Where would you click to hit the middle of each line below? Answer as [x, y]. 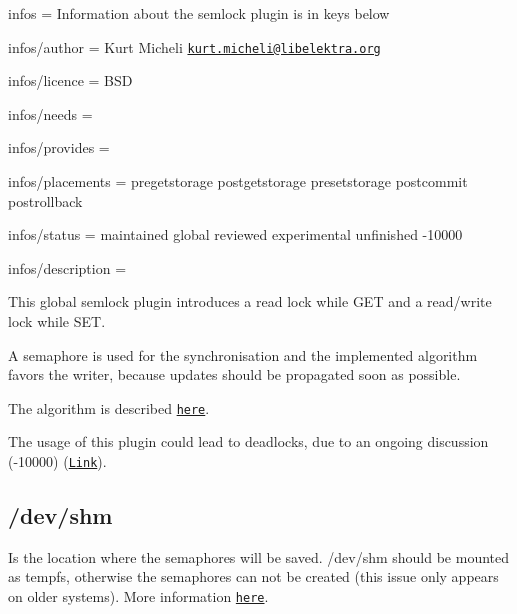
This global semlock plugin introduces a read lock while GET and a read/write [250, 301]
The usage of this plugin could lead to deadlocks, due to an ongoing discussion [248, 441]
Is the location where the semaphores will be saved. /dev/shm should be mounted [259, 556]
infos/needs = [50, 113]
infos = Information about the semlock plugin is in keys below [199, 13]
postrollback [45, 200]
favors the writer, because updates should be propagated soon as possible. [234, 374]
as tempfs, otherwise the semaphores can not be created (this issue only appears [253, 576]
